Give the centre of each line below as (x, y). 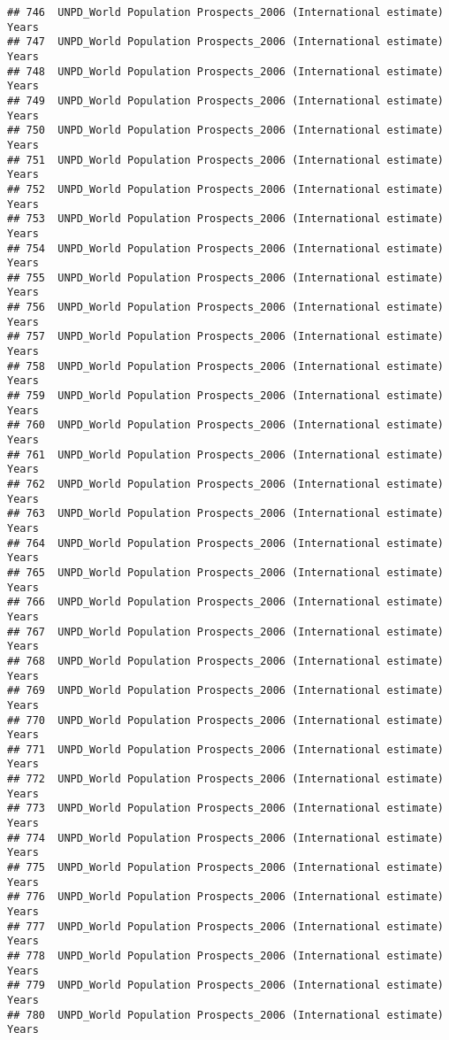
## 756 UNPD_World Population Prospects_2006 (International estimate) (225, 308)
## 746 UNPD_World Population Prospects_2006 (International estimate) (225, 12)
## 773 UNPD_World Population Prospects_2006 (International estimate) (225, 809)
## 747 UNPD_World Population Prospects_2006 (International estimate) (225, 42)
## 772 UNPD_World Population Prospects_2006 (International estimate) (225, 779)
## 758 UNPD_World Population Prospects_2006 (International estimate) (225, 366)
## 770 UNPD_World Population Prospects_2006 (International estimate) (225, 720)
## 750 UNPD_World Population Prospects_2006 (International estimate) (225, 131)
